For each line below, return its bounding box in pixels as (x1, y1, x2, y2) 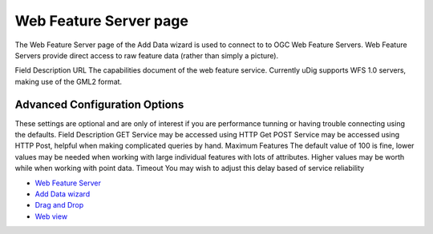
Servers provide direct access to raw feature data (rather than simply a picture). (14, 50, 279, 60)
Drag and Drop (34, 200, 84, 210)
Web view (34, 212, 68, 221)
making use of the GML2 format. (14, 77, 123, 86)
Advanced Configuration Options (14, 97, 184, 111)
